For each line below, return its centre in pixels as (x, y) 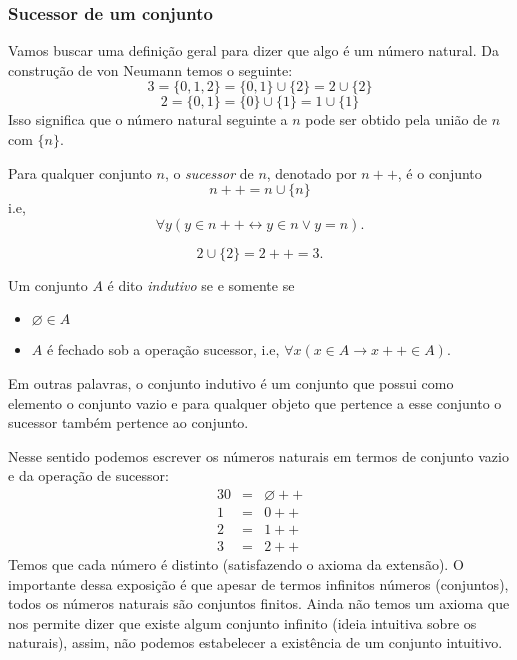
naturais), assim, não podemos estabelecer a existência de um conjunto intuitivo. (255, 642)
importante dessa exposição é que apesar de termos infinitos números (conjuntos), (258, 583)
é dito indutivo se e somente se (201, 284)
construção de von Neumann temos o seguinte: (150, 69)
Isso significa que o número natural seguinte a (148, 119)
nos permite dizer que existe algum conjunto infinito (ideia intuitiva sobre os (242, 622)
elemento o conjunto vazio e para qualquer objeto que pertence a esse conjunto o (255, 402)
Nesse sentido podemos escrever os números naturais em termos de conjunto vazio (258, 455)
